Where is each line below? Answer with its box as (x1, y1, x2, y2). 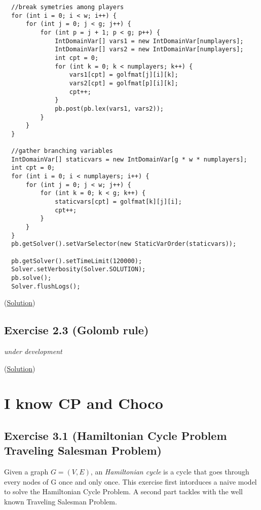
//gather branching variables (11, 147, 113, 155)
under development (4, 346, 62, 357)
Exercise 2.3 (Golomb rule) (4, 322, 149, 338)
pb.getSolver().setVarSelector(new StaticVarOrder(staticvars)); (11, 240, 237, 248)
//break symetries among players (11, 4, 124, 11)
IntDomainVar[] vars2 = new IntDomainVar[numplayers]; (55, 46, 244, 53)
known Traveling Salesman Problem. (4, 496, 117, 507)
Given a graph (4, 466, 49, 477)
